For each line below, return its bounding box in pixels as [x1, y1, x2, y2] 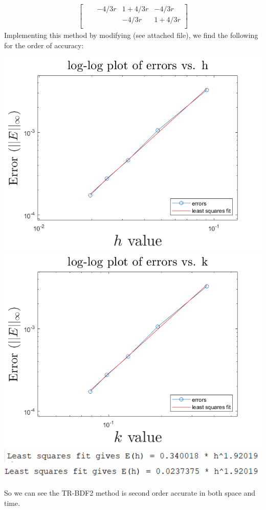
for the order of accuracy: [4, 39, 84, 50]
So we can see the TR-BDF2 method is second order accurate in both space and [4, 487, 256, 498]
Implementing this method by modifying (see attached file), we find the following [4, 30, 258, 40]
